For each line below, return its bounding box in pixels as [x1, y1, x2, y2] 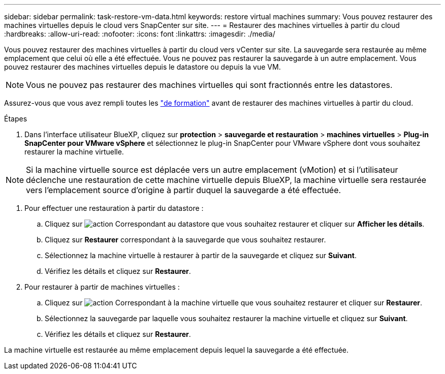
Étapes [4, 114, 27, 123]
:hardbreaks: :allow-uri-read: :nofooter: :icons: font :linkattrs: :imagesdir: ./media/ [4, 29, 275, 38]
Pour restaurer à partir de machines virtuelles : [24, 283, 180, 291]
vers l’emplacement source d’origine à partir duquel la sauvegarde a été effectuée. [26, 185, 341, 195]
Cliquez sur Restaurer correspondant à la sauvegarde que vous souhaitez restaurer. [45, 235, 326, 244]
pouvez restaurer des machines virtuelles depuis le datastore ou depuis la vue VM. [4, 63, 281, 71]
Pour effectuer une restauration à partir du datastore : [24, 204, 204, 212]
